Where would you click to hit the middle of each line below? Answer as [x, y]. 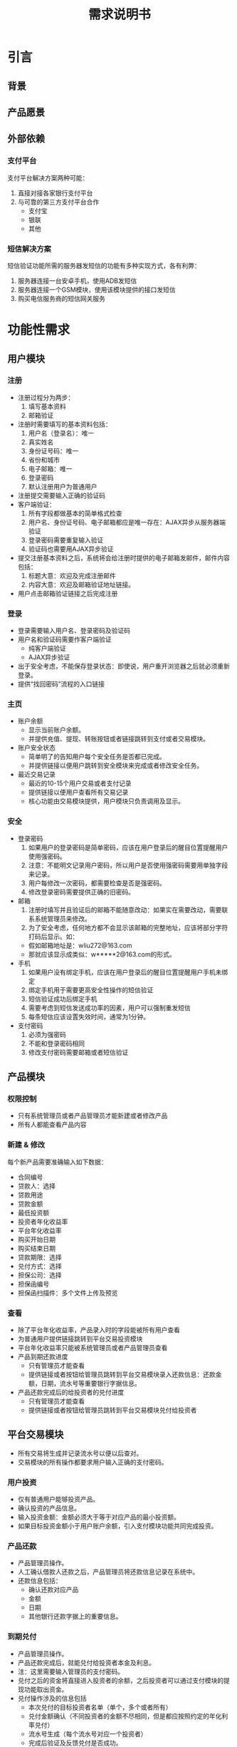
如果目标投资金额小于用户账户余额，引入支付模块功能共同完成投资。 [117, 1526]
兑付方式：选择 [39, 1266]
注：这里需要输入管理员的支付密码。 [71, 1671]
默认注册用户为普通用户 [63, 486]
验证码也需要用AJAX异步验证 [71, 549]
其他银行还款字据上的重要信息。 [75, 1617]
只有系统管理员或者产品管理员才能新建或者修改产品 [93, 1115]
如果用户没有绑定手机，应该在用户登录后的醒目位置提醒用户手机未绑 [128, 972]
